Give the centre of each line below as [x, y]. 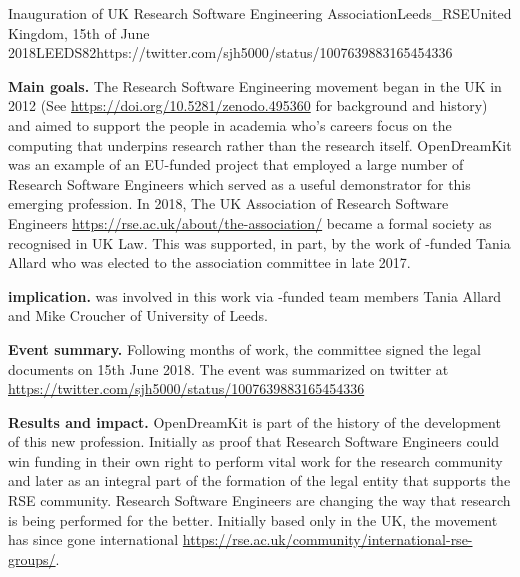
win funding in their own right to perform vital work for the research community [255, 460]
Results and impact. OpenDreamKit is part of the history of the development [254, 421]
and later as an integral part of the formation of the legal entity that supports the [259, 480]
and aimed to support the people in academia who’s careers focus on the [230, 124]
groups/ [32, 558]
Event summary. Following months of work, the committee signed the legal [244, 348]
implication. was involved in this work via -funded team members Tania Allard [255, 295]
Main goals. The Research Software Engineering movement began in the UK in [255, 85]
